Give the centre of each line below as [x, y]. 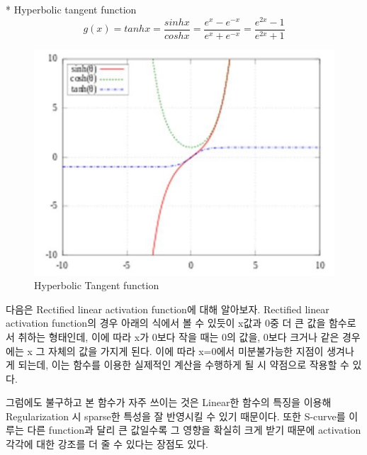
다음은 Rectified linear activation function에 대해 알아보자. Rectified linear [168, 309]
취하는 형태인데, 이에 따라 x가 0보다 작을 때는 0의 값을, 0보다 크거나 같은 [179, 336]
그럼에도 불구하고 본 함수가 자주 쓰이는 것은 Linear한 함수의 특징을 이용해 [169, 402]
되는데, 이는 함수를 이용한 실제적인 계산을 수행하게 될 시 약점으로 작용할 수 [183, 365]
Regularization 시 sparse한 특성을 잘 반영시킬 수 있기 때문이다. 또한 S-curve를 [176, 416]
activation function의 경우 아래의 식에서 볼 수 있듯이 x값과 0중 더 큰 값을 [166, 323]
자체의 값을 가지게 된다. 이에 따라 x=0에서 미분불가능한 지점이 [186, 350]
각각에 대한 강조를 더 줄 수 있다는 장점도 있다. [107, 444]
